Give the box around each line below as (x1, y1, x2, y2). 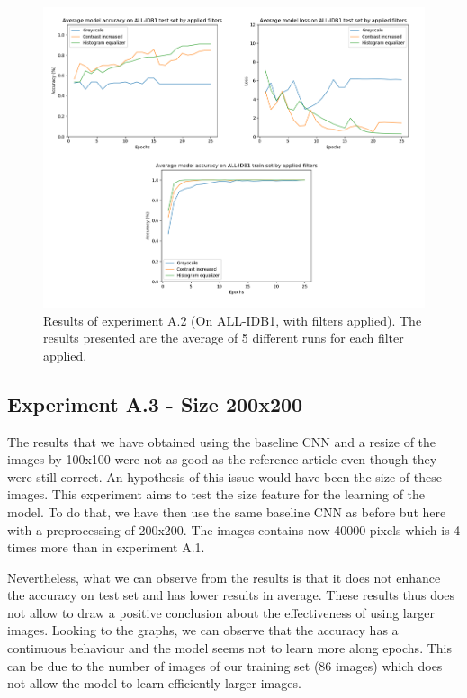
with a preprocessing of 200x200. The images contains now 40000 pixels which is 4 (7, 520, 461, 539)
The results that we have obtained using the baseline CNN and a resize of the (7, 432, 436, 451)
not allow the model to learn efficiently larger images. (7, 674, 301, 693)
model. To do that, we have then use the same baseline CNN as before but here (7, 502, 446, 521)
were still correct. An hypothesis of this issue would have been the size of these (7, 467, 442, 486)
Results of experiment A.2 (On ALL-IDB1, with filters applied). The (43, 310, 422, 329)
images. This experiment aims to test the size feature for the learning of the (7, 485, 426, 504)
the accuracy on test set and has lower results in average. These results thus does (7, 586, 455, 604)
